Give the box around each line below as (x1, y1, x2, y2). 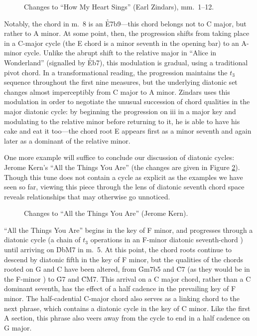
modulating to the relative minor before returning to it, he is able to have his (4, 116, 240, 126)
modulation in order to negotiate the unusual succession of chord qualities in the (4, 96, 250, 107)
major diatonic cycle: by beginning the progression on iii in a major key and (4, 106, 236, 116)
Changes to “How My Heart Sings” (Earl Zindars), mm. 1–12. (24, 1, 214, 11)
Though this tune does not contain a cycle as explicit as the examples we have (4, 171, 243, 182)
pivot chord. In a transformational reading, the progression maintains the (4, 67, 228, 77)
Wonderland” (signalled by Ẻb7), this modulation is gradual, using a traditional (4, 57, 248, 67)
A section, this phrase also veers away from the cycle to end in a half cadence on (4, 313, 250, 323)
